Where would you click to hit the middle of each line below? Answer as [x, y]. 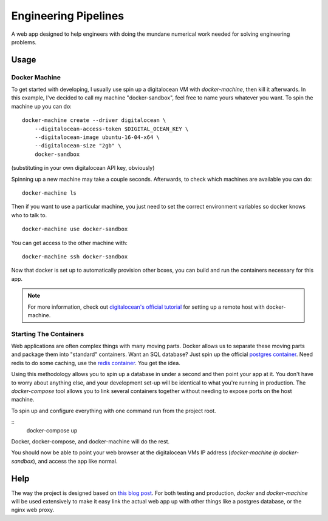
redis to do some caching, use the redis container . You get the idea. [96, 363]
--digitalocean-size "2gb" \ [78, 146]
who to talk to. [29, 215]
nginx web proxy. [33, 510]
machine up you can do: [42, 106]
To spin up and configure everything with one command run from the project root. [114, 411]
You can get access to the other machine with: [69, 243]
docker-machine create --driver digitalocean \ [94, 120]
